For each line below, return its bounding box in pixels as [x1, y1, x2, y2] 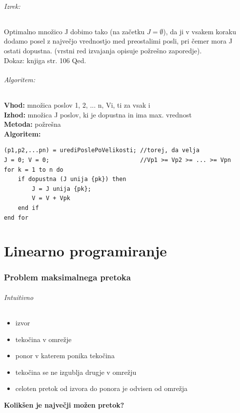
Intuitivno [4, 292, 34, 302]
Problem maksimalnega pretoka [4, 271, 131, 283]
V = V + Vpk [32, 195, 71, 202]
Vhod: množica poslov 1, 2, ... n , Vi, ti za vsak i [4, 99, 150, 110]
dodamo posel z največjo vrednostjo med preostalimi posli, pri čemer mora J [4, 36, 233, 46]
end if [18, 204, 39, 211]
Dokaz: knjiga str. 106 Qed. [4, 55, 86, 65]
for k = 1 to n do [4, 166, 63, 173]
